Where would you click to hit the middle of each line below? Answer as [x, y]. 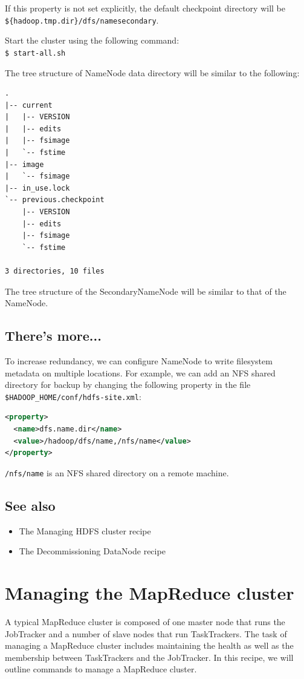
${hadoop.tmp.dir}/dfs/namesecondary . [82, 20]
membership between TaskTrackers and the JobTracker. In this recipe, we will [149, 657]
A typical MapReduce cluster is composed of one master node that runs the [145, 621]
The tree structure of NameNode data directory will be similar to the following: [152, 72]
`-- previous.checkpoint [55, 200]
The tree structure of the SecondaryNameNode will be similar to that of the [146, 291]
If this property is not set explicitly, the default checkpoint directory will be [145, 8]
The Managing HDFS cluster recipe [85, 530]
